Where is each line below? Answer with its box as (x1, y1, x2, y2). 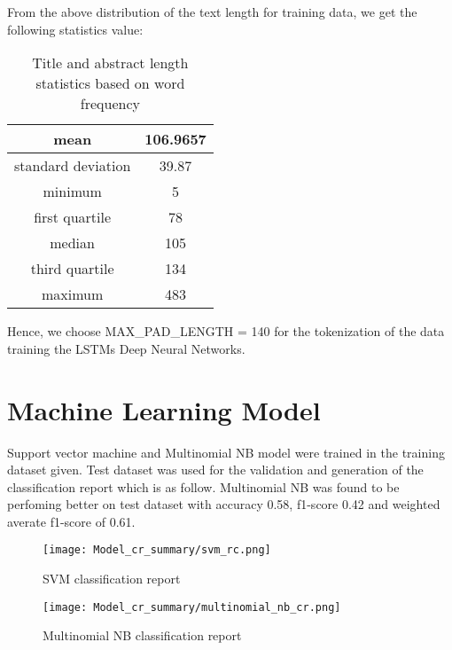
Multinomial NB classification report (43, 626, 242, 645)
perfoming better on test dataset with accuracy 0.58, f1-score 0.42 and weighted (7, 495, 440, 513)
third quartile (30, 258, 114, 279)
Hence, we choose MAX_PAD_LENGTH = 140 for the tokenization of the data (7, 322, 445, 341)
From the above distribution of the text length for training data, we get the (7, 3, 417, 20)
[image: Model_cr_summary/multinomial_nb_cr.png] (43, 600, 341, 614)
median (50, 232, 95, 254)
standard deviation (14, 155, 131, 176)
